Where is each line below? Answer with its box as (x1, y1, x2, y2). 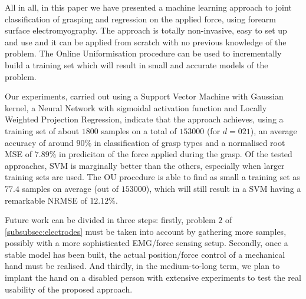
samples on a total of (101, 124, 177, 137)
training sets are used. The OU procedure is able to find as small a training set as (5, 171, 300, 183)
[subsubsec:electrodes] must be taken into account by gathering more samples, (5, 225, 287, 237)
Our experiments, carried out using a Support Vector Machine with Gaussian (5, 90, 284, 102)
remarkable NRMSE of (5, 194, 87, 206)
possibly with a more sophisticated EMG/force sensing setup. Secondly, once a (5, 237, 288, 249)
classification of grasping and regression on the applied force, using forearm (5, 12, 276, 25)
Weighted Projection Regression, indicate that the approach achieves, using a (5, 113, 284, 125)
